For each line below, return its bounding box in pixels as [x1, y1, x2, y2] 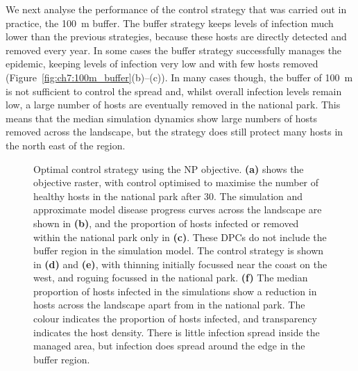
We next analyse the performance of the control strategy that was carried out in [6, 2, 347, 16]
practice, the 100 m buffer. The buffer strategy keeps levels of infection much [6, 15, 334, 30]
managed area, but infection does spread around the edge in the [33, 338, 305, 353]
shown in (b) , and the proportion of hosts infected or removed [33, 215, 299, 230]
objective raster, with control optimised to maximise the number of [33, 175, 319, 190]
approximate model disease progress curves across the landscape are [33, 202, 322, 217]
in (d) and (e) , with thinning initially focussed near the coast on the [33, 256, 327, 271]
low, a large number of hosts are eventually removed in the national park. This [6, 97, 341, 112]
